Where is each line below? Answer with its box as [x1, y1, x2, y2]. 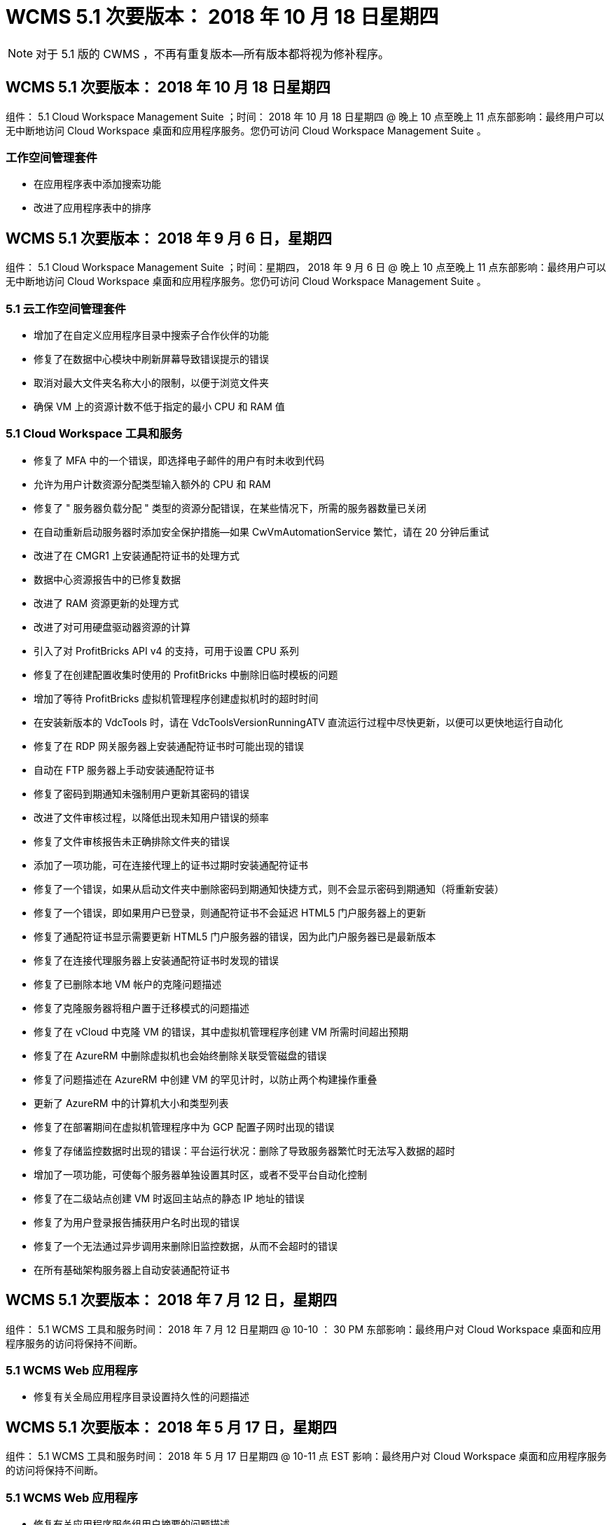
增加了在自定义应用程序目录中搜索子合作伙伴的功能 [34, 328, 269, 341]
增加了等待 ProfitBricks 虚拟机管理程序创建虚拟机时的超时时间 [34, 692, 319, 704]
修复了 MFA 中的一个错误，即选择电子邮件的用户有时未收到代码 [34, 454, 325, 466]
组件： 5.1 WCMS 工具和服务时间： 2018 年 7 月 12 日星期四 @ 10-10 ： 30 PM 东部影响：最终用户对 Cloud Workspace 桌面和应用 [6, 1323, 601, 1335]
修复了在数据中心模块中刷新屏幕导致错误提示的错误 [34, 352, 269, 365]
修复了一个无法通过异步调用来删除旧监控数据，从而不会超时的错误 [34, 1239, 338, 1252]
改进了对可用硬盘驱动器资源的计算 [34, 620, 190, 633]
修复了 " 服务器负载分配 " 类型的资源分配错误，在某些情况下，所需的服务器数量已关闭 [34, 501, 426, 514]
